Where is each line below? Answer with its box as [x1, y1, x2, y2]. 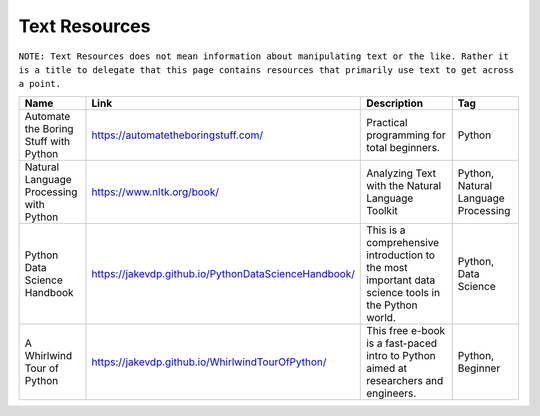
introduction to [366, 248, 435, 262]
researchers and [366, 373, 444, 387]
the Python [366, 298, 418, 312]
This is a [366, 223, 406, 237]
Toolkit [366, 203, 399, 217]
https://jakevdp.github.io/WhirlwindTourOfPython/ [91, 355, 327, 369]
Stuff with [24, 134, 71, 148]
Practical [366, 115, 408, 129]
